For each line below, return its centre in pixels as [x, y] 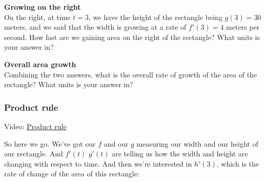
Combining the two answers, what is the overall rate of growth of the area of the [131, 74]
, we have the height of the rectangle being [155, 17]
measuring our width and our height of [197, 143]
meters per [243, 27]
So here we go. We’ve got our [50, 143]
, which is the [238, 163]
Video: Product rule [35, 126]
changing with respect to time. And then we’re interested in [98, 163]
